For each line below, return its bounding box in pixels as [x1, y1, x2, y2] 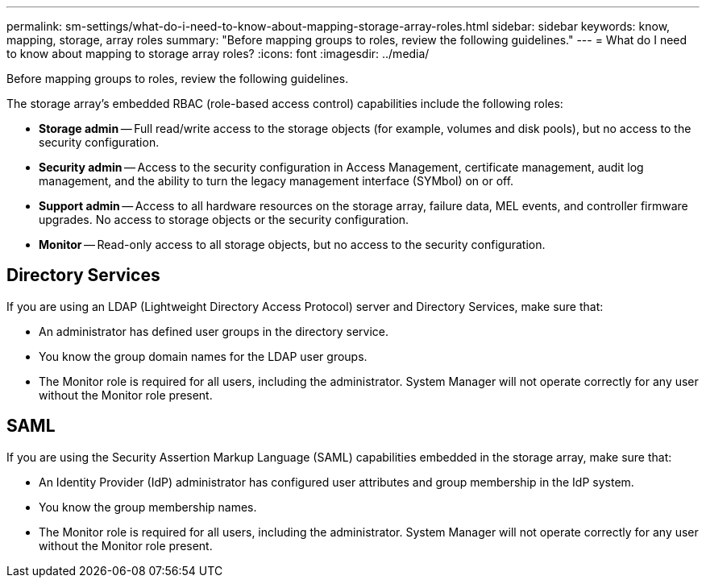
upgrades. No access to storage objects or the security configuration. [39, 213, 409, 226]
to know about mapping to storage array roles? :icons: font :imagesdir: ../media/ [6, 47, 430, 60]
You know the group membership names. [39, 499, 257, 514]
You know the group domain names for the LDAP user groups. [39, 349, 368, 363]
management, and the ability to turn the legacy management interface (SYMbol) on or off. [39, 174, 514, 188]
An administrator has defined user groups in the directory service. [39, 324, 389, 338]
